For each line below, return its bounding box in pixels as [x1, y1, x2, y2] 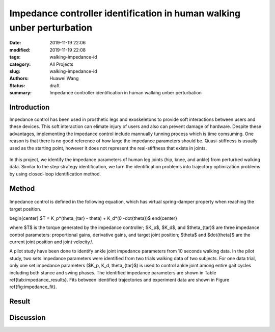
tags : [9, 54, 21, 60]
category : [9, 61, 31, 67]
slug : [9, 68, 20, 74]
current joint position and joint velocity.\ [9, 239, 93, 245]
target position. [9, 206, 42, 212]
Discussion [9, 314, 46, 322]
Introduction [9, 103, 50, 112]
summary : [9, 90, 32, 96]
